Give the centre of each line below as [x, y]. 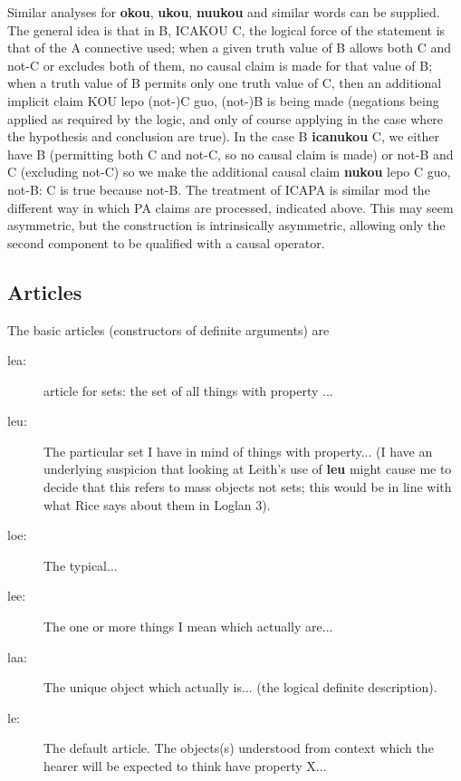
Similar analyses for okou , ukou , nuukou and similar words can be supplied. [224, 12]
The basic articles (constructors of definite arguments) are [168, 329]
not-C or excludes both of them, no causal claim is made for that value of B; [220, 65]
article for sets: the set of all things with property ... [188, 390]
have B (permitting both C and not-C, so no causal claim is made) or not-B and [230, 154]
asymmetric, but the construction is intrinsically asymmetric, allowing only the [226, 225]
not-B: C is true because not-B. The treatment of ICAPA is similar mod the [219, 189]
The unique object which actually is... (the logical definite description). [240, 687]
